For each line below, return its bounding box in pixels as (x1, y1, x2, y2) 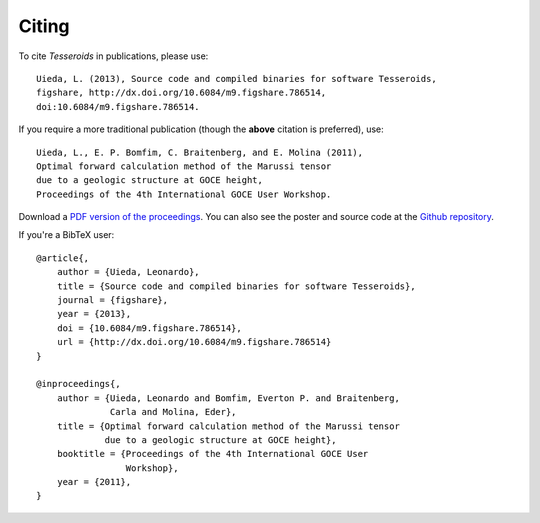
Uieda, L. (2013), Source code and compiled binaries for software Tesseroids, (36, 73, 437, 84)
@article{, (36, 252, 90, 264)
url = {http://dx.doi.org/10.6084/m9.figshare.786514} (56, 336, 332, 348)
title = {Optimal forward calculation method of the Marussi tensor (56, 420, 400, 432)
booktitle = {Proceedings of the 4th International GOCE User (56, 448, 369, 460)
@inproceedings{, (36, 378, 121, 390)
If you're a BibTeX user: (18, 229, 115, 241)
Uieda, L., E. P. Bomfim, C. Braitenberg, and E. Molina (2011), (36, 146, 364, 158)
